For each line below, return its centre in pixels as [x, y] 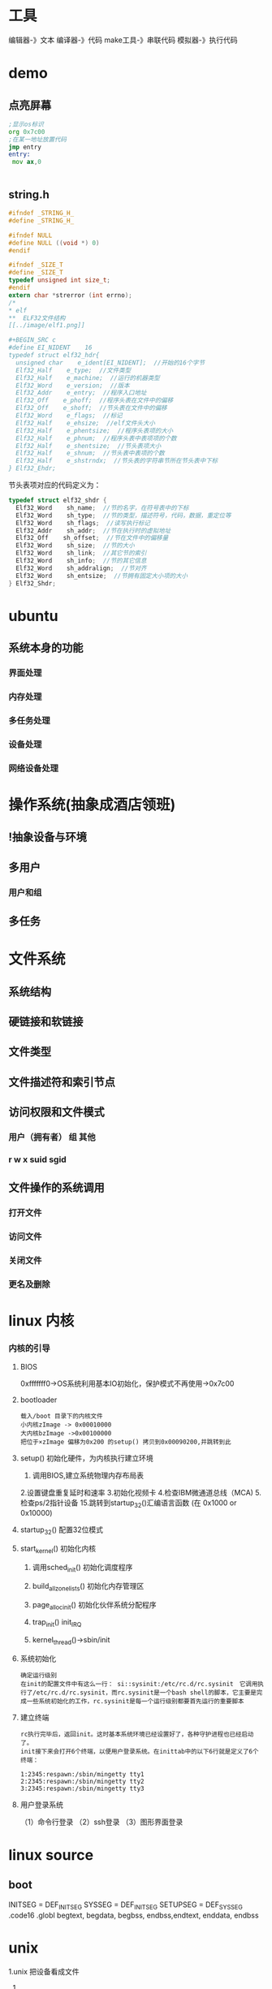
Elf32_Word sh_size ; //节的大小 [76, 546]
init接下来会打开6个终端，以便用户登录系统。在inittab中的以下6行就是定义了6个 [139, 1751]
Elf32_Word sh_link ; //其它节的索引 [81, 553]
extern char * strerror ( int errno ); [70, 295]
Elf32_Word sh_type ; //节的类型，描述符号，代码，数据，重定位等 [123, 516]
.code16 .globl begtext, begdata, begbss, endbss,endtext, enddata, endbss [134, 1915]
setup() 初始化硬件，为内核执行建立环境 [86, 1458]
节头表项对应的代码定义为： [55, 485]
